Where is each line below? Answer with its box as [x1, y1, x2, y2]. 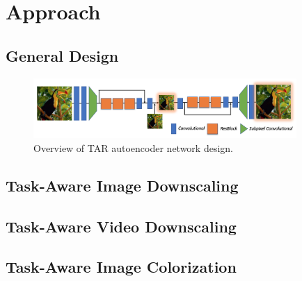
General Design [6, 44, 119, 66]
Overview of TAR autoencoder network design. [33, 140, 233, 155]
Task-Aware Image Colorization [6, 256, 237, 278]
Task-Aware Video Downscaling [6, 215, 237, 237]
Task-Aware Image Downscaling [6, 174, 239, 196]
